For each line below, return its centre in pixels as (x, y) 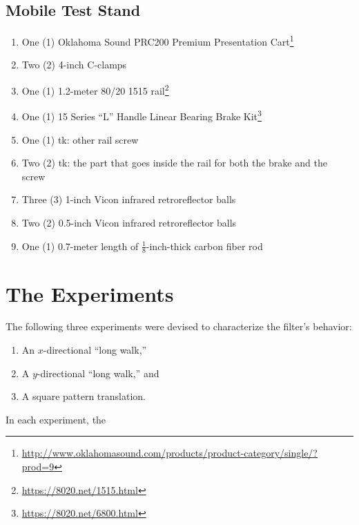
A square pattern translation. (84, 396)
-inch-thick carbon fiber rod (204, 246)
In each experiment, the (56, 419)
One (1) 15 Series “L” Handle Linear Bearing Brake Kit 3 (142, 115)
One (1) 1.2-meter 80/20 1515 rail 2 (95, 89)
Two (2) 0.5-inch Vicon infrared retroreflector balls (129, 222)
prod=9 (38, 467)
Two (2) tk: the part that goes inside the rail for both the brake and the (174, 163)
